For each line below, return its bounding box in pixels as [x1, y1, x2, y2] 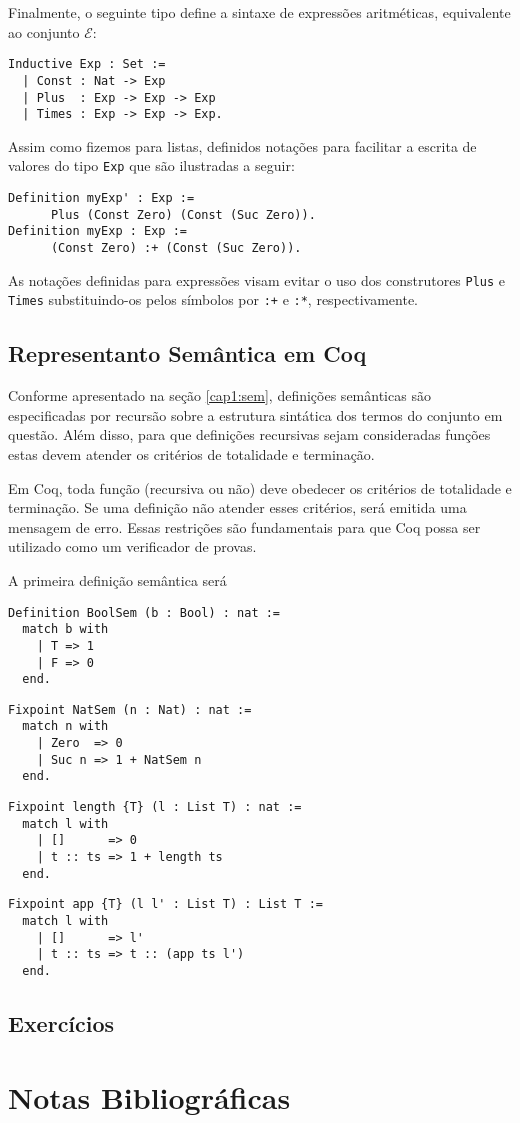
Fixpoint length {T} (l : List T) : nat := [8, 800, 302, 815]
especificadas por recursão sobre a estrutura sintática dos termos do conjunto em [8, 404, 503, 425]
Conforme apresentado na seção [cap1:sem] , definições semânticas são [8, 385, 431, 406]
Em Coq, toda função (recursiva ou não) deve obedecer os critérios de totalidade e [8, 477, 512, 498]
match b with [22, 622, 109, 637]
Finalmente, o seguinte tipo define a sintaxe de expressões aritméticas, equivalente [8, 2, 511, 22]
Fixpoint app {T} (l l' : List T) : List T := [8, 897, 323, 912]
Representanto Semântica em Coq [8, 338, 367, 369]
